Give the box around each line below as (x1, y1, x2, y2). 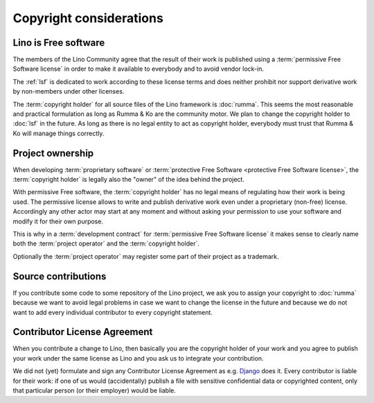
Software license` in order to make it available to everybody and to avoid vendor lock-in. (12, 65, 265, 73)
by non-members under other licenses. (12, 87, 125, 96)
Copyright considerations (12, 10, 164, 26)
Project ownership (12, 147, 94, 159)
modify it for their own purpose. (12, 217, 104, 225)
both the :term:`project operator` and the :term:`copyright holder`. (12, 239, 200, 248)
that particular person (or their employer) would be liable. (12, 386, 177, 395)
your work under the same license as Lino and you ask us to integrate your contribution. (12, 354, 264, 362)
